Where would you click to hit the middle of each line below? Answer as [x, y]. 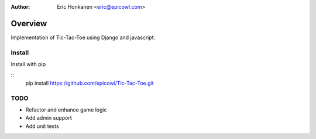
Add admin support [49, 118]
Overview [29, 23]
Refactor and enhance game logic [66, 110]
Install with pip [28, 64]
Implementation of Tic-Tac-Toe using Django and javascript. [83, 37]
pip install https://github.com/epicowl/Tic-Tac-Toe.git [90, 83]
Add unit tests [42, 126]
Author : [20, 7]
